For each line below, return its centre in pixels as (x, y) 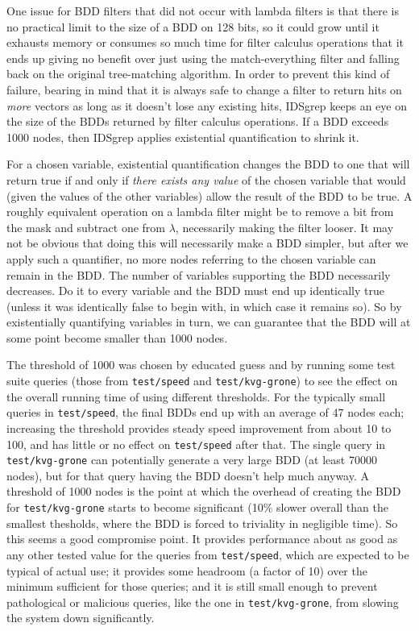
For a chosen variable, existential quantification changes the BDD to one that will (208, 164)
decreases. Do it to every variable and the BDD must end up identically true (195, 291)
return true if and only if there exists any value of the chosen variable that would (206, 179)
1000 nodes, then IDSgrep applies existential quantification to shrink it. (183, 137)
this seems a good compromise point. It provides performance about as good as (202, 539)
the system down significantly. (81, 618)
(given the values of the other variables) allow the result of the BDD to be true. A (209, 195)
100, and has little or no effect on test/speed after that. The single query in (196, 444)
